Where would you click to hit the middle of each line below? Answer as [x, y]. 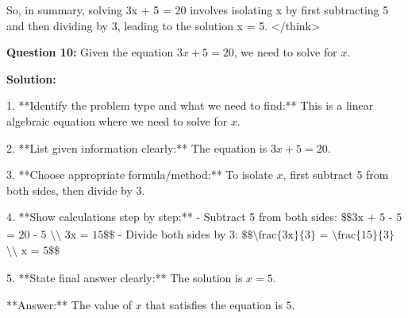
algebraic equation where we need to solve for [117, 120]
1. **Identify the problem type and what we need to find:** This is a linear [190, 105]
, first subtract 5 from [336, 175]
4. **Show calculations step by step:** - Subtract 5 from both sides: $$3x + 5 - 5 [204, 217]
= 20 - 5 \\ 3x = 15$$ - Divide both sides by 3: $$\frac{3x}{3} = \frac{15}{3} [201, 233]
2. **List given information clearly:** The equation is [137, 147]
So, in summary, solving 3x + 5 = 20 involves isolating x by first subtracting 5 [198, 10]
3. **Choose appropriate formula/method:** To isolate [140, 175]
